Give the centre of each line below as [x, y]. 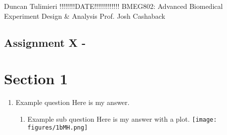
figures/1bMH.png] [58, 128]
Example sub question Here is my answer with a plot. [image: [122, 118]
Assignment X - [45, 42]
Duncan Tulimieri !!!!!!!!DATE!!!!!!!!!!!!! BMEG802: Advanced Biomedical [113, 6]
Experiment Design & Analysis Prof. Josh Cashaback [85, 16]
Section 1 [36, 79]
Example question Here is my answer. [72, 102]
